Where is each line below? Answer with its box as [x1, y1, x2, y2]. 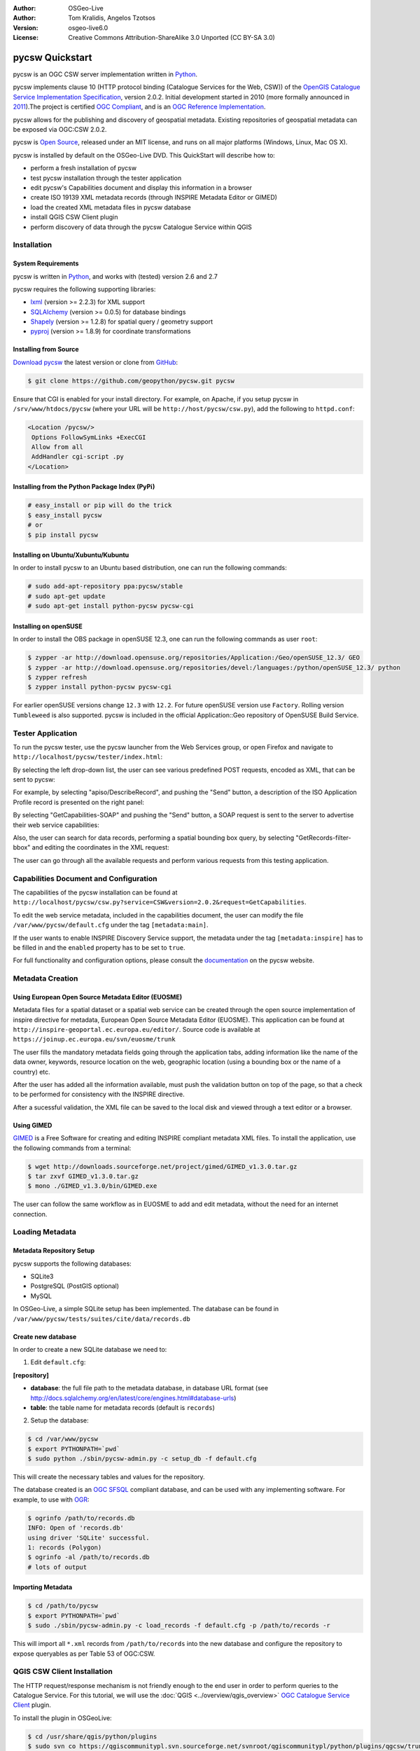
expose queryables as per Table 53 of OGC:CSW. [13, 1649, 155, 1658]
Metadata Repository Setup [13, 1247, 95, 1255]
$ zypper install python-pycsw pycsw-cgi [27, 683, 172, 691]
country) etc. [13, 1067, 50, 1076]
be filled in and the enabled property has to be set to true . [13, 943, 185, 952]
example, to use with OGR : [13, 1495, 90, 1504]
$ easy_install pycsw [27, 511, 102, 519]
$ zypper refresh [27, 673, 87, 681]
